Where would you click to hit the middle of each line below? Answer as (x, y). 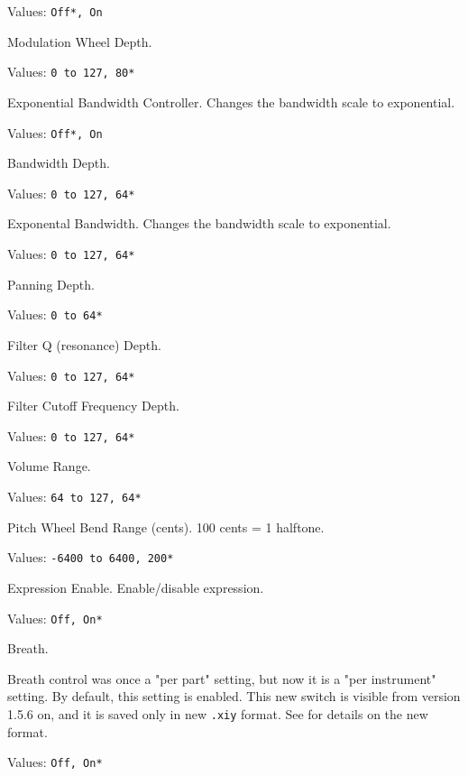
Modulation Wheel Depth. (80, 41)
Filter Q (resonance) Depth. (84, 344)
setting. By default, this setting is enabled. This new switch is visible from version (234, 696)
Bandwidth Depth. (59, 163)
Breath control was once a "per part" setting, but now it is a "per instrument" (222, 678)
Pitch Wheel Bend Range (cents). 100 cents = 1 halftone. (166, 527)
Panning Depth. (51, 284)
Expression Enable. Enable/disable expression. (136, 587)
